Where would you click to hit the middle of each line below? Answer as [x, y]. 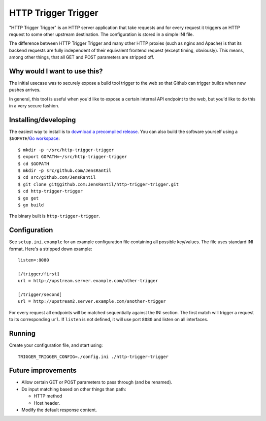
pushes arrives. [25, 90]
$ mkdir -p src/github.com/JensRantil [65, 171]
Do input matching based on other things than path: [74, 389]
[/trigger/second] [40, 295]
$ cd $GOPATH [33, 163]
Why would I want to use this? [56, 71]
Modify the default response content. [59, 410]
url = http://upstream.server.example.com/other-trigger [88, 281]
